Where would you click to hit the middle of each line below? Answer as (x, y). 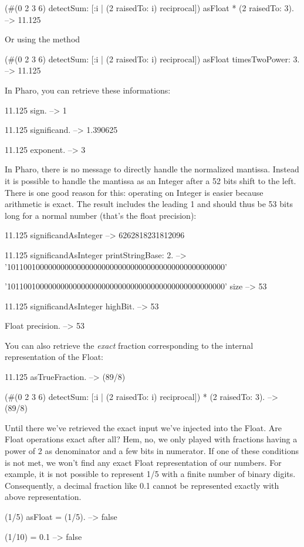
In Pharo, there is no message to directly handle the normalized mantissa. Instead (152, 169)
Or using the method (43, 39)
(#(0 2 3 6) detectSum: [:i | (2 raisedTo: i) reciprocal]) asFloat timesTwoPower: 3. (152, 59)
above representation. (43, 497)
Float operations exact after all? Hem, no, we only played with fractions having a (151, 439)
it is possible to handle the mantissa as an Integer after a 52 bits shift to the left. (151, 180)
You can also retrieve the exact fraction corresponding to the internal (129, 345)
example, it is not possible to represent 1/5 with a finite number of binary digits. (150, 474)
